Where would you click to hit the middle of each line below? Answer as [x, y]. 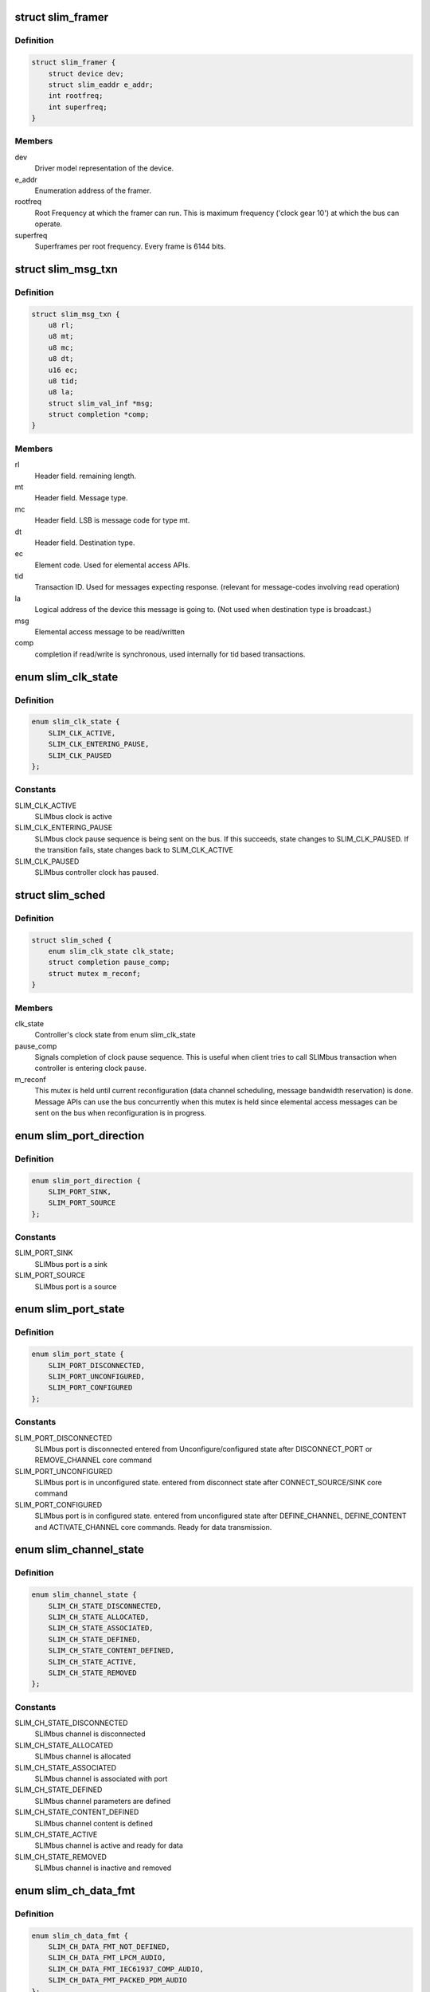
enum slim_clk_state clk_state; [111, 951]
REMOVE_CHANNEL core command [94, 1460]
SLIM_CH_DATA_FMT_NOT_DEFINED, [109, 1947]
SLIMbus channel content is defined [94, 1823]
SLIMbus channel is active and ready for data [109, 1845]
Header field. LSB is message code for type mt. [112, 520]
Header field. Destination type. [85, 543]
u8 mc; [61, 347]
